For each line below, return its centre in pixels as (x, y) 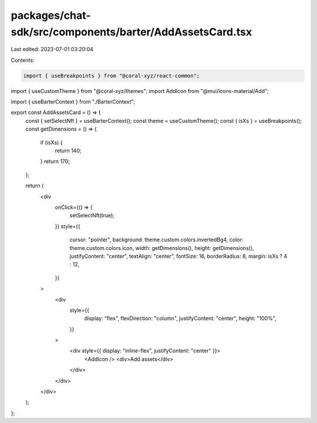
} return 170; (55, 161)
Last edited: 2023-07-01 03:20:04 (52, 49)
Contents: (23, 60)
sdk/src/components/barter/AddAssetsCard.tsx (131, 32)
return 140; (68, 151)
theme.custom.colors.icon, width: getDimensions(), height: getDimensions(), (162, 248)
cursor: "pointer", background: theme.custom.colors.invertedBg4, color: (156, 240)
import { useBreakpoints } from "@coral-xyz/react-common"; (112, 76)
